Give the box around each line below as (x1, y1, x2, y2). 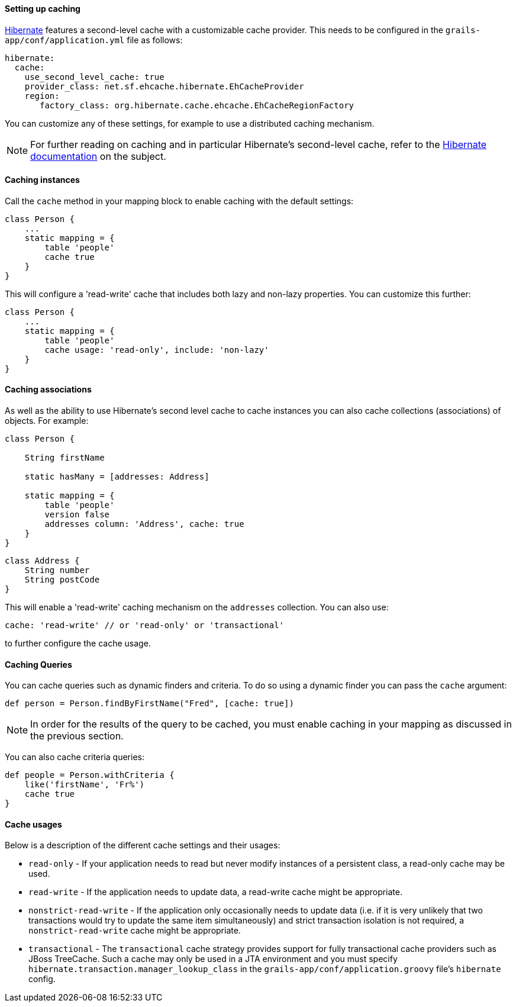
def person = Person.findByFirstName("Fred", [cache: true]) (5, 699, 294, 709)
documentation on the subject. (30, 150, 166, 162)
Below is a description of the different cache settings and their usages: (5, 840, 280, 851)
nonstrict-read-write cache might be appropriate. (28, 925, 241, 936)
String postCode (24, 575, 100, 585)
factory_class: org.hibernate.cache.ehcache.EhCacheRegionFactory (40, 100, 354, 110)
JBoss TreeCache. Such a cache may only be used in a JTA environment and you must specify (28, 954, 398, 964)
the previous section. (30, 730, 124, 742)
